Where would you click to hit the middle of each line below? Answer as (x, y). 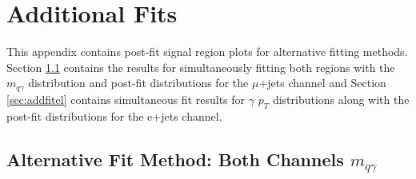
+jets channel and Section (322, 83)
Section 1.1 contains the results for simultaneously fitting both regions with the (201, 67)
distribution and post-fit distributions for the (138, 83)
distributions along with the (341, 99)
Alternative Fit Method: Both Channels (175, 159)
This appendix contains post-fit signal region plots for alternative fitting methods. (207, 52)
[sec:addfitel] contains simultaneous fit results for (126, 99)
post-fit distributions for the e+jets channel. (114, 115)
